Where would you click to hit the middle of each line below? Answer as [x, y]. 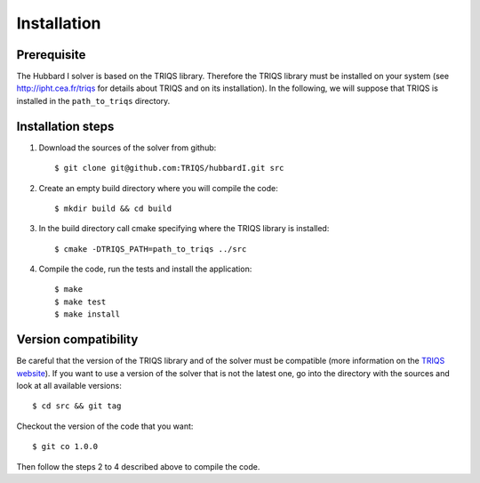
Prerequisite [51, 55]
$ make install [88, 314]
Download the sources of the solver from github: [128, 148]
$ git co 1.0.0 [65, 447]
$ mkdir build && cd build [113, 208]
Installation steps [65, 126]
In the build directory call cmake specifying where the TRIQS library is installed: [184, 229]
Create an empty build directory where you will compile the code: [159, 188]
